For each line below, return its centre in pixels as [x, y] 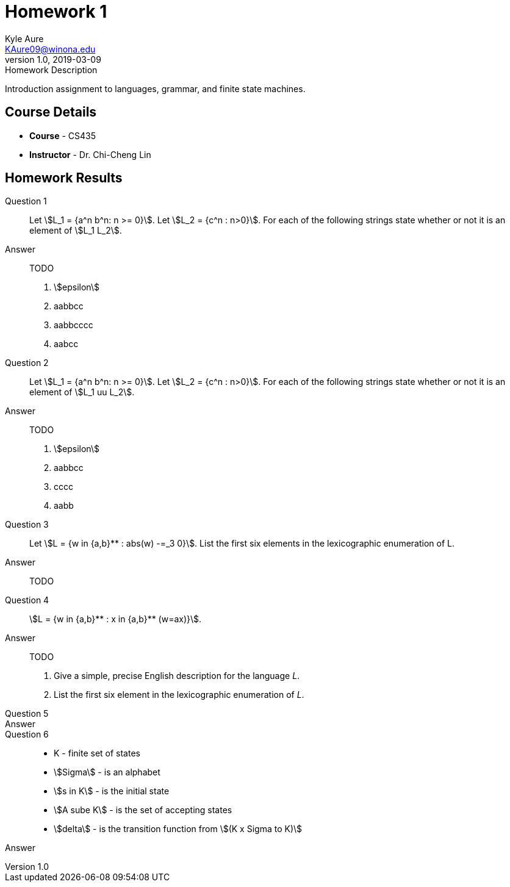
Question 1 [26, 201]
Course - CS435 [63, 135]
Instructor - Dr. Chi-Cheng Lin [90, 154]
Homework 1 [56, 12]
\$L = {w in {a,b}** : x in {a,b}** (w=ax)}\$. [116, 619]
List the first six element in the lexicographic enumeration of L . [179, 695]
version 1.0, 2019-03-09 [53, 59]
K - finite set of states [97, 753]
